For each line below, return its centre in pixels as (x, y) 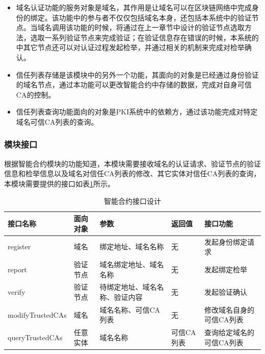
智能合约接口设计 (132, 200)
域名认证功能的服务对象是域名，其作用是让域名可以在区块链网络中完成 (134, 7)
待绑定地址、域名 (128, 287)
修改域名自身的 (229, 309)
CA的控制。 (36, 94)
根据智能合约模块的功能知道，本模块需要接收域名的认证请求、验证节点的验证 (132, 163)
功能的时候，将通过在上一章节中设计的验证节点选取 (159, 27)
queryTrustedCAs (35, 337)
